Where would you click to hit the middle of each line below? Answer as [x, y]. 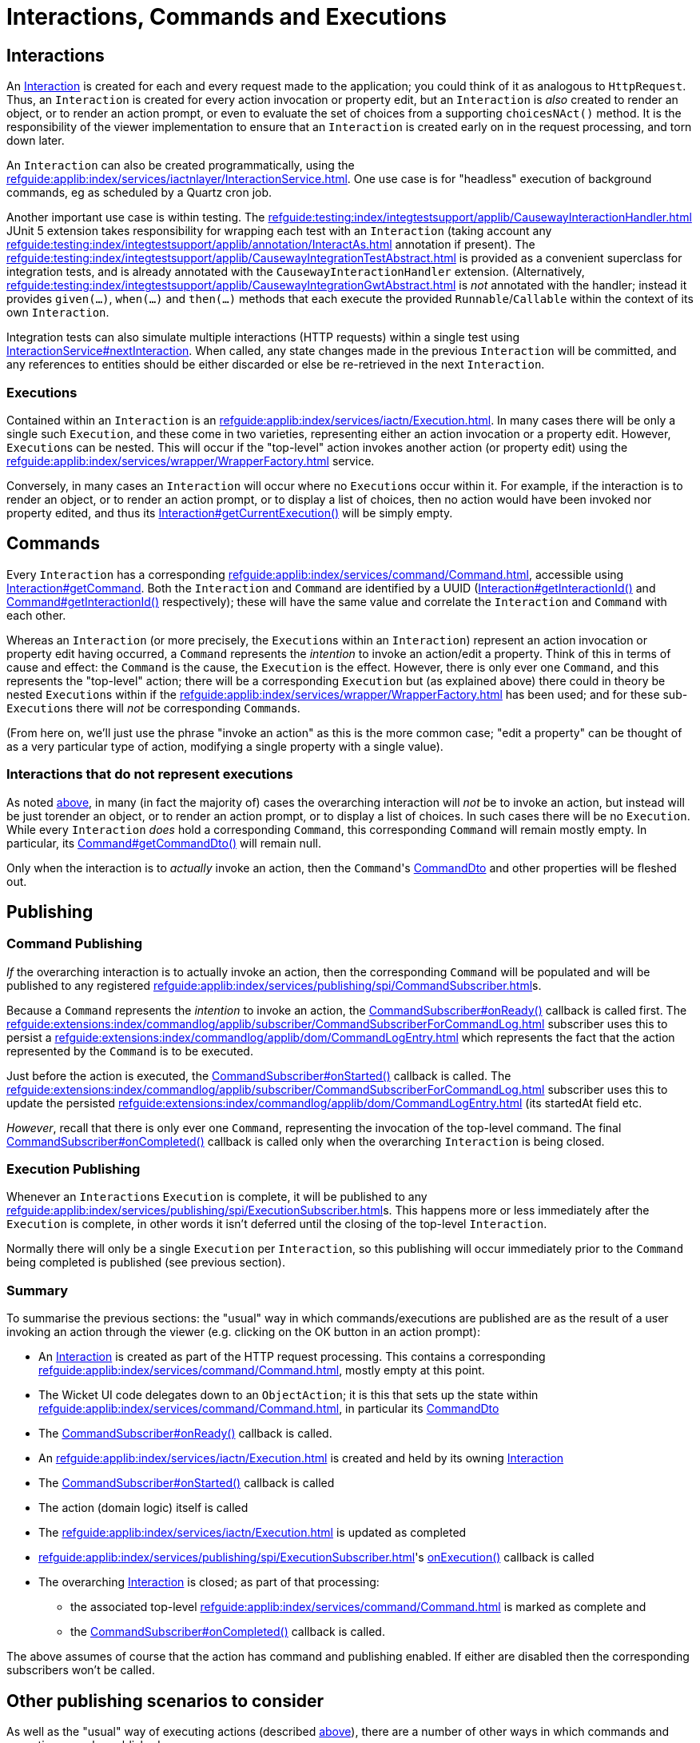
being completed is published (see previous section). [146, 1262]
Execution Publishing [74, 1169]
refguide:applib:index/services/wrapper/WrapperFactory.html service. [191, 461]
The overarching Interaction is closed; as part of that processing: [209, 1582]
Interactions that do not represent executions [150, 774]
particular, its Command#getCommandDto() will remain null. [164, 843]
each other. [36, 615]
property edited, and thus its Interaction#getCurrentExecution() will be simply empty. [230, 513]
